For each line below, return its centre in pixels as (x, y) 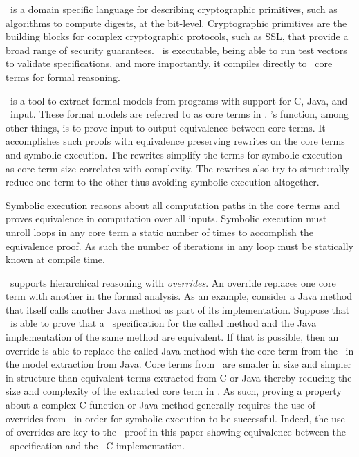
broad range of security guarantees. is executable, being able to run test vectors (176, 50)
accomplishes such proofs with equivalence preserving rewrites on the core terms (175, 141)
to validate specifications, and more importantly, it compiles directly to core (169, 63)
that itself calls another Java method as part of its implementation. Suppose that (178, 309)
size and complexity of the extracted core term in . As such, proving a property (174, 391)
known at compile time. (55, 259)
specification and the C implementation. (98, 445)
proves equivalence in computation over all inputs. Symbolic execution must (166, 218)
